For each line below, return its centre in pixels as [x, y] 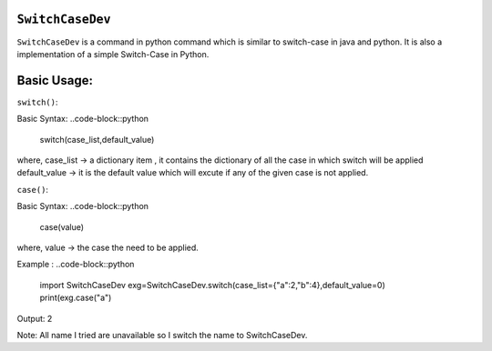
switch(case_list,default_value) [97, 139]
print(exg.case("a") [76, 298]
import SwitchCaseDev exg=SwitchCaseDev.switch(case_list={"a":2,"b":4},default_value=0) [213, 285]
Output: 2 [35, 318]
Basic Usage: [55, 80]
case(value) [62, 226]
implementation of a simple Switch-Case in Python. [113, 54]
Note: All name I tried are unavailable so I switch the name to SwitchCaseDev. [162, 335]
